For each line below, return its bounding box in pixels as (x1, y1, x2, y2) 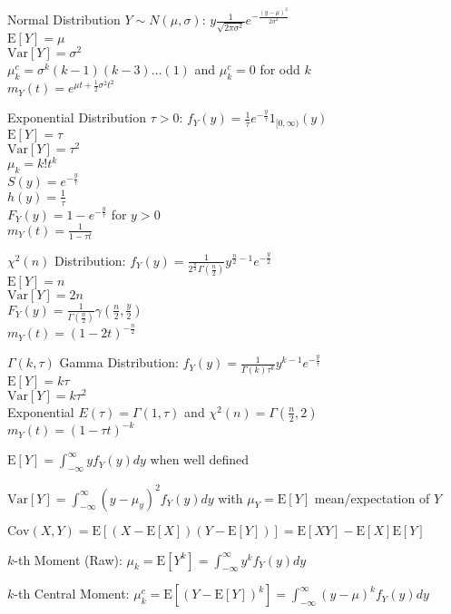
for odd (260, 59, 300, 78)
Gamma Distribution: (59, 353, 179, 372)
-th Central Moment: (14, 584, 130, 603)
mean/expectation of (314, 488, 430, 507)
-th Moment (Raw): (14, 550, 123, 569)
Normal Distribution (7, 10, 121, 29)
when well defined (150, 450, 250, 469)
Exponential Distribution (7, 108, 147, 127)
